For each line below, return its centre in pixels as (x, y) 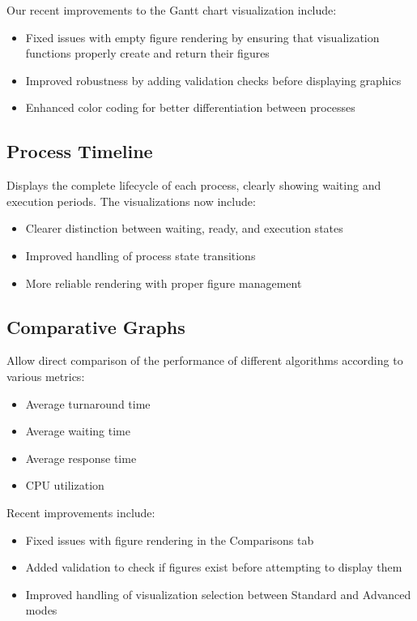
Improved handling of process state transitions (140, 255)
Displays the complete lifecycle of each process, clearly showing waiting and (194, 185)
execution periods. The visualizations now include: (131, 201)
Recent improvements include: (81, 512)
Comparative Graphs (96, 326)
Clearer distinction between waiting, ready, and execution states (184, 228)
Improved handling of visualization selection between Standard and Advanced (218, 594)
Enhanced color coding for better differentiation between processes (190, 107)
